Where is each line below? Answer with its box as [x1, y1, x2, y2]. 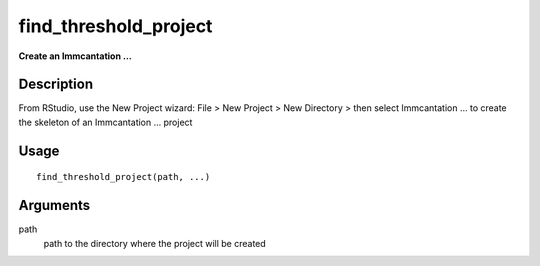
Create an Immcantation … [18, 50, 132, 62]
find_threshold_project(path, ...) [36, 171, 211, 183]
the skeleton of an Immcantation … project [18, 116, 193, 128]
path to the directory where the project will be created [43, 237, 267, 249]
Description [18, 76, 94, 93]
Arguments [18, 197, 91, 214]
